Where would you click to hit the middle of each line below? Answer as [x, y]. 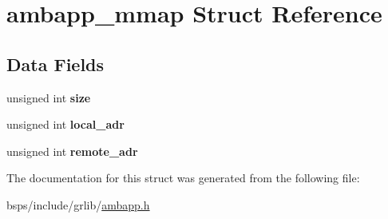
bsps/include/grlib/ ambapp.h [78, 204]
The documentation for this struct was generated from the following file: [183, 178]
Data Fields [55, 64]
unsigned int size [49, 97]
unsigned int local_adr [65, 124]
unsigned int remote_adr [72, 151]
